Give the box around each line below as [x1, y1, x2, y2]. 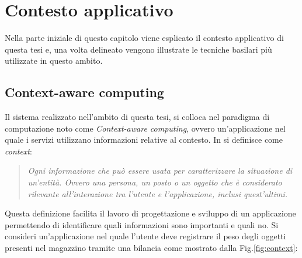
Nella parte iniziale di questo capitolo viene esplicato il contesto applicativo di [5, 32, 284, 44]
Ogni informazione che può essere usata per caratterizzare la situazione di [27, 164, 293, 177]
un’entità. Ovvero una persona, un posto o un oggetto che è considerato [27, 176, 282, 188]
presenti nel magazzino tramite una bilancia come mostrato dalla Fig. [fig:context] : [5, 242, 298, 254]
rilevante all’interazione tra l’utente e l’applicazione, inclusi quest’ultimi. [27, 187, 288, 199]
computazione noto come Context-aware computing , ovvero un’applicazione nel [5, 122, 286, 134]
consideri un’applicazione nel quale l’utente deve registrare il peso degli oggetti [5, 230, 286, 242]
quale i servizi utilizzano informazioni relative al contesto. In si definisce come [5, 133, 283, 146]
